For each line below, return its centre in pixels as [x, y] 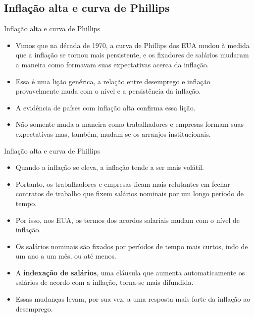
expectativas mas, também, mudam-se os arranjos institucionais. [113, 133]
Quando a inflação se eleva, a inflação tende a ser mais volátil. [110, 167]
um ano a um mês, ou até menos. [66, 256]
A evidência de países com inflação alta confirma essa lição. [105, 107]
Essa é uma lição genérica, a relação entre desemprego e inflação [113, 81]
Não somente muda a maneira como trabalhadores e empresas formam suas [130, 124]
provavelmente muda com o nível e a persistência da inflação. [108, 91]
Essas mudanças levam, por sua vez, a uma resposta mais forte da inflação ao [133, 299]
